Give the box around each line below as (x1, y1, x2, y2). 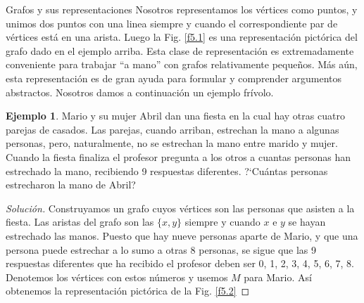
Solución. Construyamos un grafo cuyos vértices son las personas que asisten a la (6, 200, 355, 215)
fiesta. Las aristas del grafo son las (6, 214, 154, 229)
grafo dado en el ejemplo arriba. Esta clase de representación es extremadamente (6, 43, 354, 58)
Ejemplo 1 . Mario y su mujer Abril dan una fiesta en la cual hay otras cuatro (6, 108, 345, 123)
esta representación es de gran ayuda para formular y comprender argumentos (6, 70, 342, 85)
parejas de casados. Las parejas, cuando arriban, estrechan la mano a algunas (6, 122, 339, 136)
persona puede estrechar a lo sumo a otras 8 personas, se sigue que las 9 (6, 242, 317, 257)
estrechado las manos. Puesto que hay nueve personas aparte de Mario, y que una (6, 228, 358, 243)
